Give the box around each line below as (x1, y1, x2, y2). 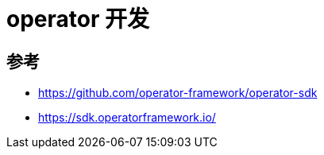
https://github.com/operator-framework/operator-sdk (38, 86, 318, 100)
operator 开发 (6, 6, 149, 33)
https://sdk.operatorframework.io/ (38, 110, 216, 125)
